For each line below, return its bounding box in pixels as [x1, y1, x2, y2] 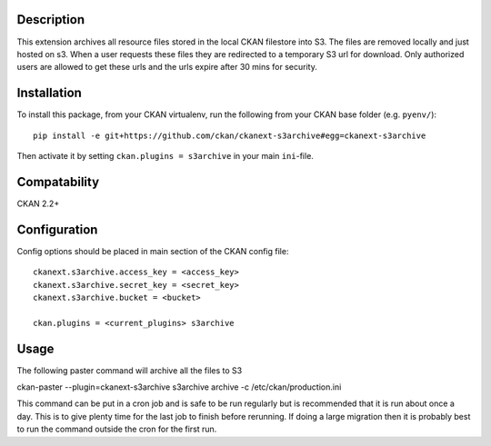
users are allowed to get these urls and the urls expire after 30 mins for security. [16, 62, 317, 73]
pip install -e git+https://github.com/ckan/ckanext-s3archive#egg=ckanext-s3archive [33, 130, 426, 141]
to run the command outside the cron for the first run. [16, 423, 217, 435]
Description [16, 12, 85, 27]
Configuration [16, 222, 98, 237]
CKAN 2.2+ [16, 198, 60, 209]
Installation [16, 85, 82, 101]
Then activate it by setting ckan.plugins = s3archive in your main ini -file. [16, 150, 314, 161]
